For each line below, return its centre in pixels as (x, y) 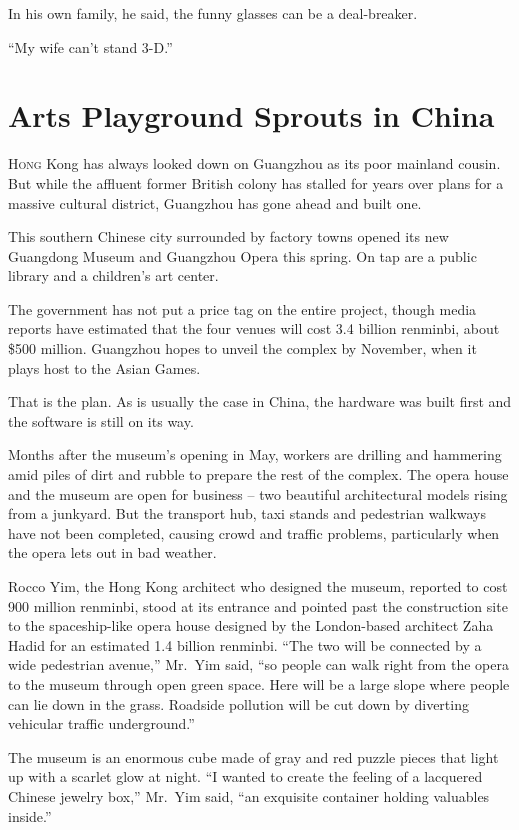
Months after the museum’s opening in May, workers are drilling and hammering (255, 454)
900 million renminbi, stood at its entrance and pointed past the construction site (258, 605)
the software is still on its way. (101, 420)
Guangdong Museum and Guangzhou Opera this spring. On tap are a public (242, 255)
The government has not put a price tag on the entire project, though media (242, 308)
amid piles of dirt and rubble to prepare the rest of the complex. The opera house (258, 474)
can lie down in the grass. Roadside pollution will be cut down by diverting (238, 703)
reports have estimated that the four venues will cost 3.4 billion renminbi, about (254, 328)
